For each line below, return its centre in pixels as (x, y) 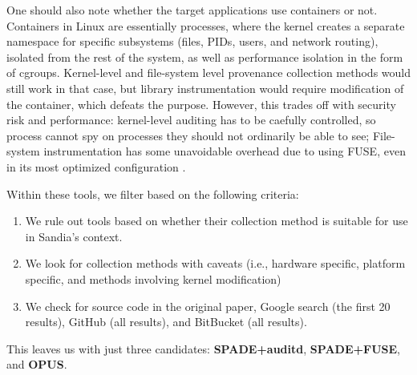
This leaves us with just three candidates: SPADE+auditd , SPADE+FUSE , (203, 348)
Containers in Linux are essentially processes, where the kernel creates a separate (206, 25)
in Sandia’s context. (74, 236)
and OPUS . (37, 364)
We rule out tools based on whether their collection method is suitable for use (217, 221)
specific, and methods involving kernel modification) (153, 278)
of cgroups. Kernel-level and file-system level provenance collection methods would (208, 73)
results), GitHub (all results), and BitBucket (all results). (166, 322)
